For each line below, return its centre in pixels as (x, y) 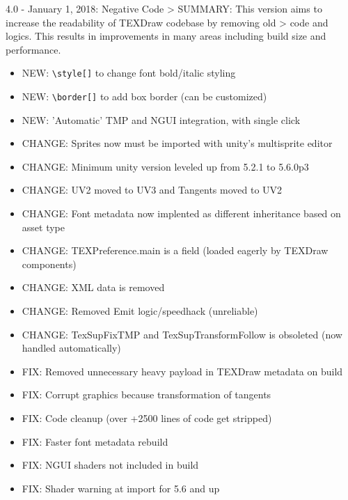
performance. (33, 49)
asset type (43, 227)
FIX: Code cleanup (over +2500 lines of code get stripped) (147, 418)
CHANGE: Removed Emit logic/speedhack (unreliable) (140, 311)
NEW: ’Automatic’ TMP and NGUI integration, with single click (161, 119)
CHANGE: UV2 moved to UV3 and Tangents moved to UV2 (152, 190)
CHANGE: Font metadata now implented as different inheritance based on (181, 213)
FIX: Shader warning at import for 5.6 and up (121, 488)
